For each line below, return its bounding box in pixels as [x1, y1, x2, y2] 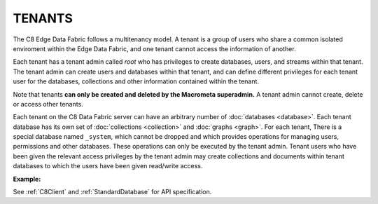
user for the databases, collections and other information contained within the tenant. [13, 77, 259, 86]
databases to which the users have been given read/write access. [13, 162, 203, 170]
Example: [13, 175, 41, 183]
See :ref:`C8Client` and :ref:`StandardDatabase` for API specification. [13, 188, 212, 196]
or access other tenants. [13, 100, 83, 108]
